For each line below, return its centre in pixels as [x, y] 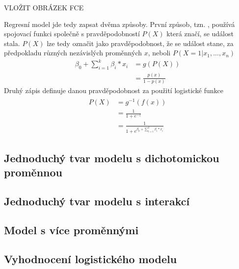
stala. [12, 43]
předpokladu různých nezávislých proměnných [73, 53]
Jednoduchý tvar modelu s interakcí [97, 201]
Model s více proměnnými [71, 230]
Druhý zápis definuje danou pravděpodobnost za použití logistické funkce [114, 90]
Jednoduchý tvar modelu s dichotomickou [112, 158]
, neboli [159, 53]
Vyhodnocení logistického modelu [91, 258]
